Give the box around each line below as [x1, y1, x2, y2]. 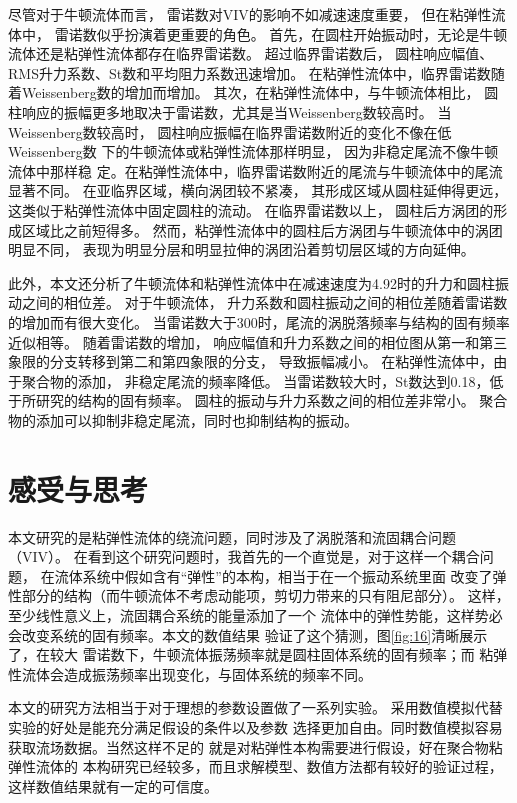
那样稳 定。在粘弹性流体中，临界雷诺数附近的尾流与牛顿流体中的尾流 [49, 160, 503, 181]
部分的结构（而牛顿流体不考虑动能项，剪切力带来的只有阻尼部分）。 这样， [21, 585, 510, 606]
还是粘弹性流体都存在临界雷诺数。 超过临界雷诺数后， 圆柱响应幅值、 [35, 43, 494, 64]
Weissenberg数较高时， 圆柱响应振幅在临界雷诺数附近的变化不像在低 [8, 121, 452, 142]
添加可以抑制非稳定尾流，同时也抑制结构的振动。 [35, 409, 358, 430]
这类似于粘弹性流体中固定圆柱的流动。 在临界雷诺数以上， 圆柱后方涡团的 [8, 199, 494, 220]
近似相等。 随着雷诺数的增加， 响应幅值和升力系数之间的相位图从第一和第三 [8, 331, 508, 352]
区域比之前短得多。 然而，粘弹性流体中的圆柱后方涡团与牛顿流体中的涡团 [21, 219, 503, 240]
